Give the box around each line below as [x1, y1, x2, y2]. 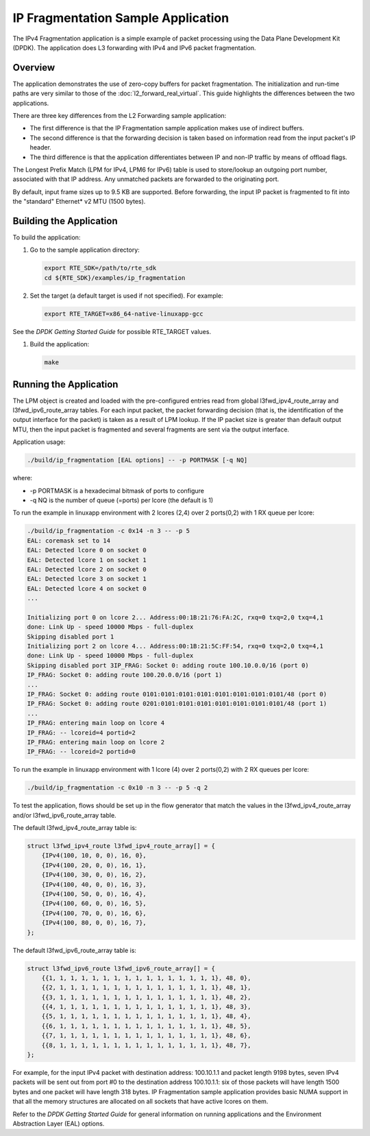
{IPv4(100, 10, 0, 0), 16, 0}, [41, 851, 147, 860]
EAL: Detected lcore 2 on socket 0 [27, 565, 147, 573]
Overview [12, 62, 56, 73]
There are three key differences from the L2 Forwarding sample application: [12, 112, 227, 120]
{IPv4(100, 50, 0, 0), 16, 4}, [41, 890, 147, 898]
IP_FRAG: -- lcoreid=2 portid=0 [27, 748, 136, 756]
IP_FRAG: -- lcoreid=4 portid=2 [27, 729, 136, 737]
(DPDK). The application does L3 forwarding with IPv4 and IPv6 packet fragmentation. [12, 43, 256, 51]
